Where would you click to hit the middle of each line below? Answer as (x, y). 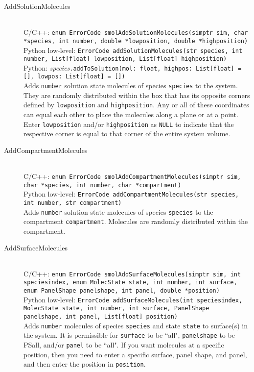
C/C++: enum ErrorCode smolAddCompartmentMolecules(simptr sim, (132, 176)
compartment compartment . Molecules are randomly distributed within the (136, 221)
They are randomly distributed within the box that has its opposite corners (137, 95)
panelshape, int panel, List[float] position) (101, 317)
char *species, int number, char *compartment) (103, 185)
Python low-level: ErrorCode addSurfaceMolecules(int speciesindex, (133, 299)
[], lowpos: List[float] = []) (74, 77)
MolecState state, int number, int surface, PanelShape (116, 309)
